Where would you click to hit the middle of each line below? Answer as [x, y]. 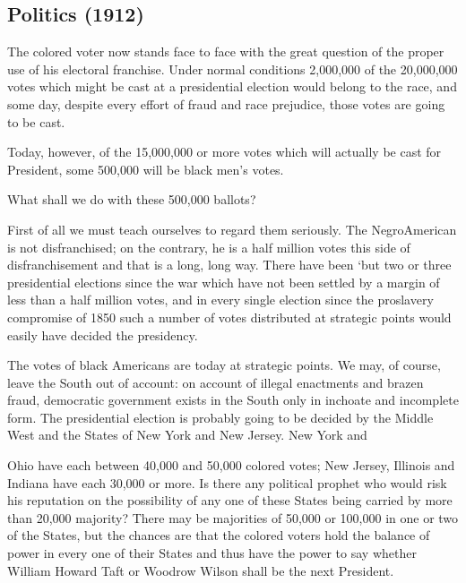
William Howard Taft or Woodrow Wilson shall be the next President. [201, 570]
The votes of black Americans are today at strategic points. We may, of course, [224, 365]
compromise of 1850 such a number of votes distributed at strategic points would [229, 317]
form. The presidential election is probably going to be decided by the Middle [220, 417]
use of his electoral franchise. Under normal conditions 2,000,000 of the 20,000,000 [233, 69]
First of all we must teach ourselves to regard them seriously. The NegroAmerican [232, 229]
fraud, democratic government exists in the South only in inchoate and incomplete [233, 400]
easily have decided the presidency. [103, 334]
